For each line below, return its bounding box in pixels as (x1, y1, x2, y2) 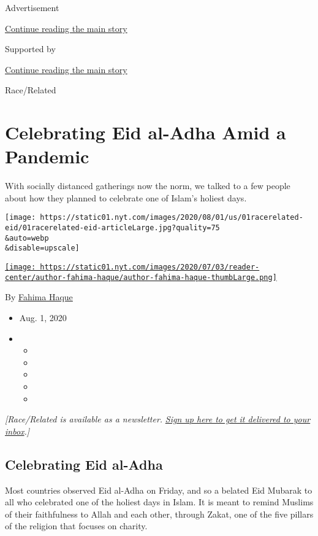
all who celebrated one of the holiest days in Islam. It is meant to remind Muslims (5, 495, 314, 508)
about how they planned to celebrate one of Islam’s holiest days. (5, 191, 247, 204)
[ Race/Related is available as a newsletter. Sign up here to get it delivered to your (5, 413, 311, 425)
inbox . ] (5, 424, 30, 437)
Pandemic (5, 144, 89, 169)
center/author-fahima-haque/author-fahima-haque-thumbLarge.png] (5, 273, 277, 282)
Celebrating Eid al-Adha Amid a (5, 120, 286, 145)
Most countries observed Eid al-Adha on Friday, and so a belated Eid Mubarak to (5, 483, 312, 496)
